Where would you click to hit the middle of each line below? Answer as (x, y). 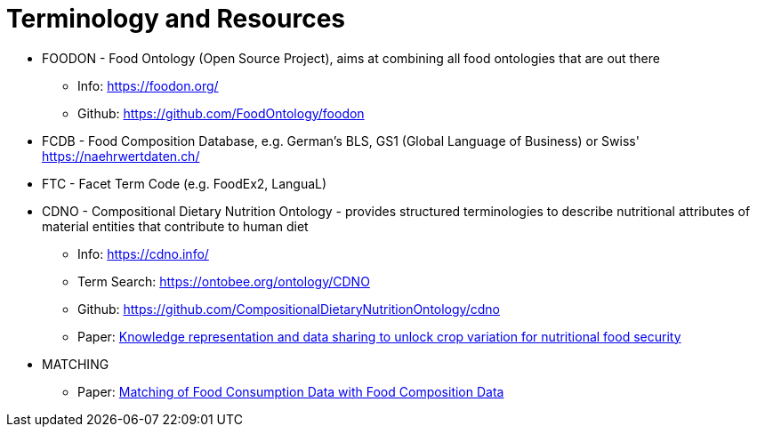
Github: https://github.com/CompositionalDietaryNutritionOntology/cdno (289, 309)
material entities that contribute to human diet (175, 226)
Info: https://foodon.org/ (148, 85)
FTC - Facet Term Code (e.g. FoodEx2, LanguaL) (185, 183)
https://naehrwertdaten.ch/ (121, 156)
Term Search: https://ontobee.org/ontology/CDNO (224, 281)
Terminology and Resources (176, 19)
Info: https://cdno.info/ (143, 253)
